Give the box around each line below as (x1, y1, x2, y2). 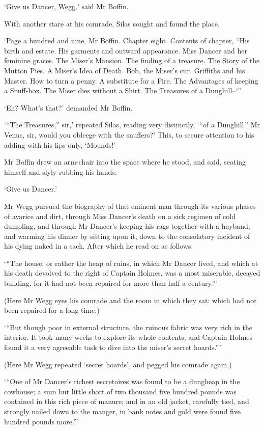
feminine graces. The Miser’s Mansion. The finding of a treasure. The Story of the (4, 55, 260, 66)
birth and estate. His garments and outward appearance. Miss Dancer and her (4, 45, 247, 56)
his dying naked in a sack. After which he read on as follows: (4, 240, 193, 251)
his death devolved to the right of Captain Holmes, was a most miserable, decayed (4, 267, 260, 278)
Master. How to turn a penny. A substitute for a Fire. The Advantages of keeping (4, 75, 258, 86)
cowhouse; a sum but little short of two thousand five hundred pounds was (4, 386, 237, 396)
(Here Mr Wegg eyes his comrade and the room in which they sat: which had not (4, 294, 257, 305)
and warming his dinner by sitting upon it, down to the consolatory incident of (4, 230, 250, 241)
